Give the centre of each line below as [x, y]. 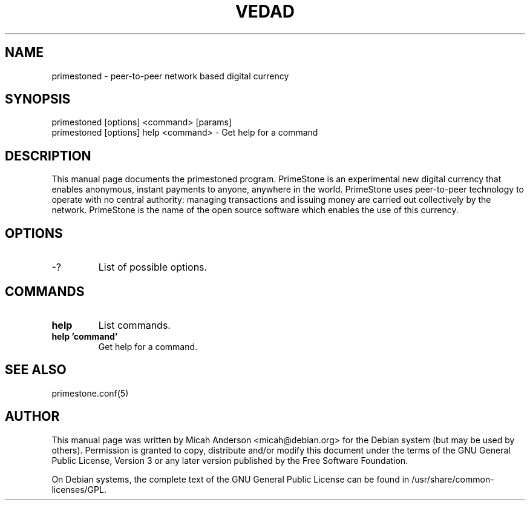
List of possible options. [153, 267]
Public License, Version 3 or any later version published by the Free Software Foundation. [230, 460]
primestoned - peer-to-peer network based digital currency [170, 76]
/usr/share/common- [453, 479]
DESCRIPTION [48, 156]
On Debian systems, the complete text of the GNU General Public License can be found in [231, 479]
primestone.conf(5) [90, 393]
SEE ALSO [36, 370]
